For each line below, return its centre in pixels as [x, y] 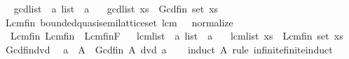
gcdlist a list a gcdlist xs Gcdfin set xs [116, 8]
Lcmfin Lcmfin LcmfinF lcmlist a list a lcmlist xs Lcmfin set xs [177, 36]
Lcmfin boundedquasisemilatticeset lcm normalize [119, 22]
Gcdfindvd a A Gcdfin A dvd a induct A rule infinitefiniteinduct [169, 49]
